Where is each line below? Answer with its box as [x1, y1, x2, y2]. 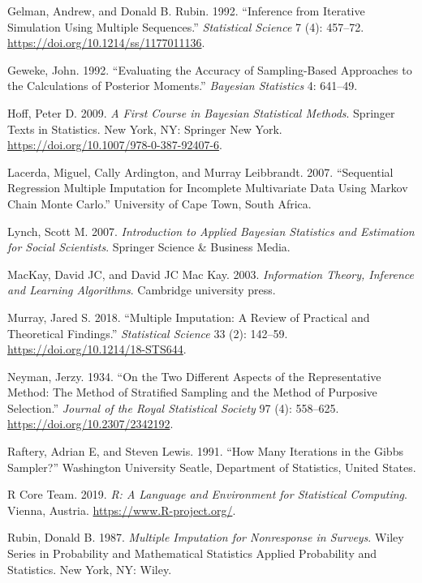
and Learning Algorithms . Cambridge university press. [7, 281, 276, 298]
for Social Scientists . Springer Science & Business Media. [7, 238, 291, 255]
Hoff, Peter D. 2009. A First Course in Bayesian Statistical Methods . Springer [7, 104, 395, 121]
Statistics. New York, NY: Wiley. [7, 560, 172, 577]
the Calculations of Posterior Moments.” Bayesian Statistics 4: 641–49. [7, 77, 358, 94]
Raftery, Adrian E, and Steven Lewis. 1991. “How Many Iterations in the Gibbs [7, 443, 403, 460]
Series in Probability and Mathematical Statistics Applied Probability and [7, 545, 377, 562]
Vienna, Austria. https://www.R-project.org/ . [7, 501, 236, 518]
